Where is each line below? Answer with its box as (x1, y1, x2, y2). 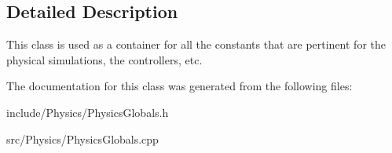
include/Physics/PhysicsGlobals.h (6, 104, 169, 120)
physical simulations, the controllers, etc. (6, 51, 203, 67)
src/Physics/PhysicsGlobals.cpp (6, 130, 159, 147)
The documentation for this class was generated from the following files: (6, 78, 353, 94)
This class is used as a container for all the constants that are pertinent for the (6, 36, 386, 53)
